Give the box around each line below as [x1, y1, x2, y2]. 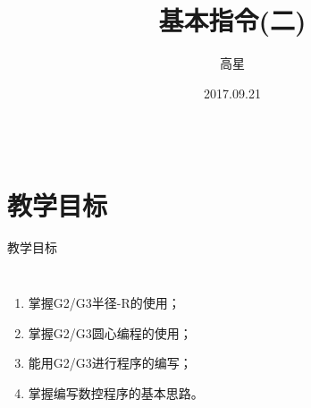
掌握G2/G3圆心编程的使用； [28, 323, 192, 342]
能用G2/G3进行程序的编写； [28, 353, 192, 372]
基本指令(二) [158, 2, 307, 38]
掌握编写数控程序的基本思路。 [28, 383, 204, 402]
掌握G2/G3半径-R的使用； [28, 293, 181, 312]
